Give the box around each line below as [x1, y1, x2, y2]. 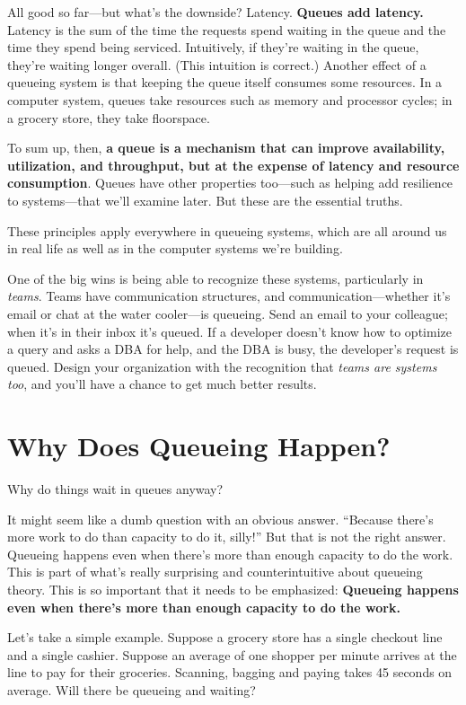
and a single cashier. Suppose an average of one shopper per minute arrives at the [7, 645, 457, 664]
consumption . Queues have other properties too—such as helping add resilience [7, 173, 453, 192]
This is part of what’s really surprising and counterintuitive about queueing [7, 562, 423, 581]
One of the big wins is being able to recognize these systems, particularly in [7, 269, 424, 287]
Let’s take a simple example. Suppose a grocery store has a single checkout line [7, 628, 443, 647]
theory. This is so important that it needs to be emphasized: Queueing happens [7, 579, 459, 598]
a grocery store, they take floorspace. [7, 108, 210, 127]
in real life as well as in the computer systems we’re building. [7, 239, 343, 258]
